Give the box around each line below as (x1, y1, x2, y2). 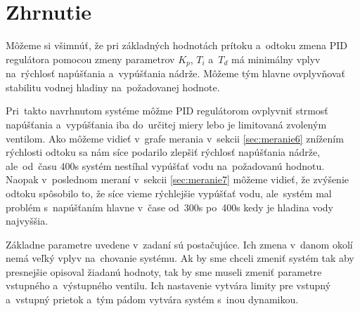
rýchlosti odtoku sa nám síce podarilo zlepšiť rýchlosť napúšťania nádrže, (6, 145, 321, 159)
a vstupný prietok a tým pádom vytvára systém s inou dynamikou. (6, 292, 299, 307)
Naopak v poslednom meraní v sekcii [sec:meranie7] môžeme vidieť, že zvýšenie (6, 172, 349, 187)
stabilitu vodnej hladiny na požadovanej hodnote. (6, 79, 220, 94)
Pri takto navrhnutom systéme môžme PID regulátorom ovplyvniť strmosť (6, 103, 328, 118)
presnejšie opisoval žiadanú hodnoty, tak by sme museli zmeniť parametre (6, 264, 322, 279)
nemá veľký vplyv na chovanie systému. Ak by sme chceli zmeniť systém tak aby (6, 251, 354, 265)
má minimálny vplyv (231, 51, 321, 66)
